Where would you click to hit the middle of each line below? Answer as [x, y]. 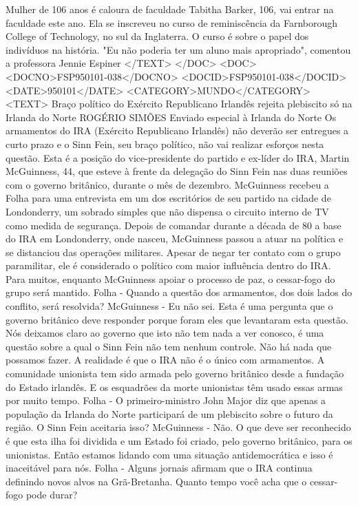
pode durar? [52, 495]
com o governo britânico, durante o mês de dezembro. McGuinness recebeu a [167, 184]
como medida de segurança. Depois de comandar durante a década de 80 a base [173, 225]
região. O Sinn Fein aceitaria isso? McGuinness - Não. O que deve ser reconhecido [178, 427]
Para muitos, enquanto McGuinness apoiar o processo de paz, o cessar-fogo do [170, 278]
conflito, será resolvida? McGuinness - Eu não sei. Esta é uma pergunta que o [169, 306]
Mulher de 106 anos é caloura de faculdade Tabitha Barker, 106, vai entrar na [170, 9]
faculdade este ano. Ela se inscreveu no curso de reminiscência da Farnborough [172, 22]
